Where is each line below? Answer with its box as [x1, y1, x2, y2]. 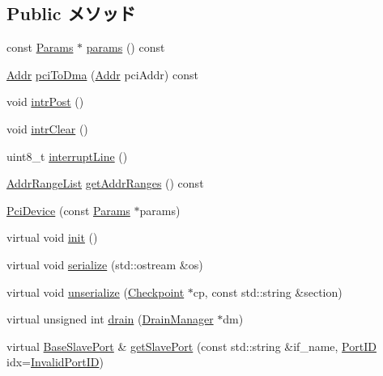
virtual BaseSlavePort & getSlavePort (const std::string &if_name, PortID [6, 337, 377, 354]
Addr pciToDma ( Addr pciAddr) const [6, 65, 198, 82]
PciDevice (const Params [6, 201, 130, 218]
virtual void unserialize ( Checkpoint [6, 283, 185, 300]
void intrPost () [6, 93, 84, 110]
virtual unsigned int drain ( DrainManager [6, 311, 214, 327]
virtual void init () [6, 229, 98, 246]
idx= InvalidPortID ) [6, 353, 104, 370]
